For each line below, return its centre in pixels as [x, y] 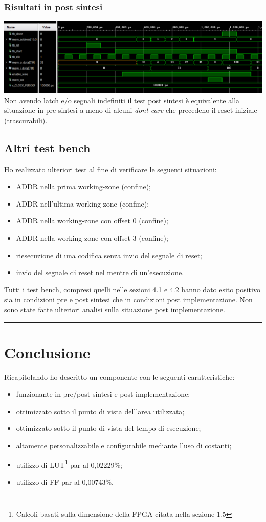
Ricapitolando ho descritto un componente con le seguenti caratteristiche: [119, 377]
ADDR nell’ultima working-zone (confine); [83, 203]
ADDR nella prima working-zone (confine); [83, 186]
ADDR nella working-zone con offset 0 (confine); [92, 221]
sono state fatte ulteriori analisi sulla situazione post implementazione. [115, 309]
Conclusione [47, 352]
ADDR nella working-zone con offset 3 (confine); [92, 237]
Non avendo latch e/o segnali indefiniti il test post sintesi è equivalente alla [122, 100]
